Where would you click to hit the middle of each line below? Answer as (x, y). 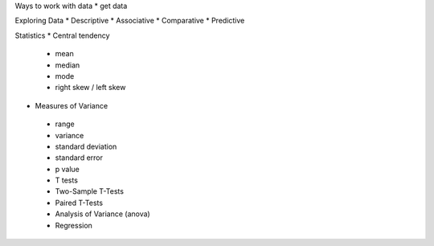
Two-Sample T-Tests (90, 191)
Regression (74, 225)
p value (68, 169)
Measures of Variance (72, 105)
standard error (79, 158)
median (68, 65)
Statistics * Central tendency (62, 35)
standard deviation (86, 146)
